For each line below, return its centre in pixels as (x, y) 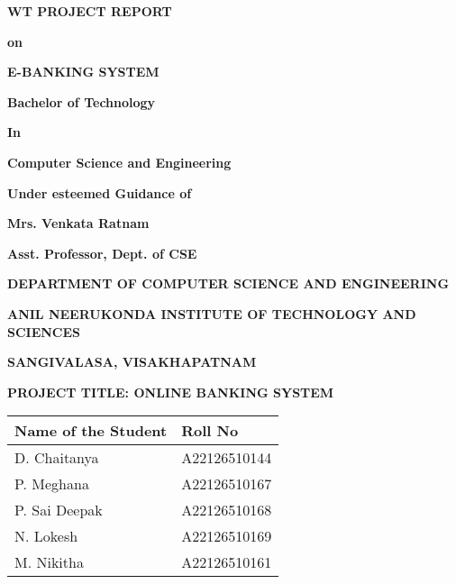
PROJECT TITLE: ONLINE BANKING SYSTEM (171, 392)
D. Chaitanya (57, 458)
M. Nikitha (49, 562)
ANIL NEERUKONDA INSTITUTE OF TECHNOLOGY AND (212, 313)
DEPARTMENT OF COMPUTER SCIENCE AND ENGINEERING (228, 283)
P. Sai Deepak (59, 510)
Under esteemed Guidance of (100, 192)
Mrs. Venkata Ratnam (78, 223)
